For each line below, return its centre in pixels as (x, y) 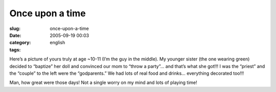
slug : (15, 28)
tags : (15, 50)
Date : (15, 35)
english (57, 43)
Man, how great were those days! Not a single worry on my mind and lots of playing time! (103, 83)
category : (20, 43)
